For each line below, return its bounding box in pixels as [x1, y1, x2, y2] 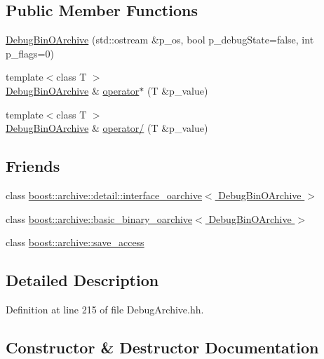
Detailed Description [6, 269, 159, 291]
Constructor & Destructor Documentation [6, 336, 319, 358]
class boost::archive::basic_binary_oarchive [6, 211, 193, 226]
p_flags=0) [6, 46, 54, 60]
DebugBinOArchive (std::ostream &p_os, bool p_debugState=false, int [6, 32, 314, 47]
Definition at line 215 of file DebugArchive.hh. [6, 302, 204, 316]
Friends [6, 155, 60, 177]
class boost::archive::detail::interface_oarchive [6, 187, 202, 202]
